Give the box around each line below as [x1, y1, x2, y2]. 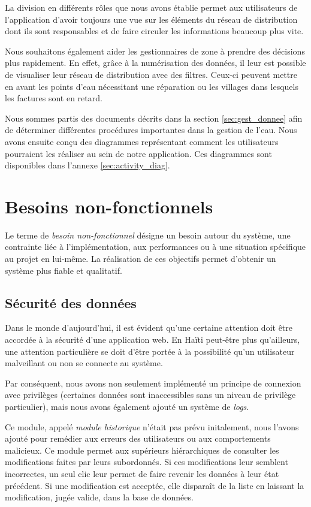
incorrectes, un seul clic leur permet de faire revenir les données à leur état [5, 467, 279, 479]
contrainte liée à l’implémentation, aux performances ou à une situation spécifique [5, 240, 306, 253]
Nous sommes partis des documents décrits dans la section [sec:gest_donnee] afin [5, 111, 303, 124]
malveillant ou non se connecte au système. [5, 357, 163, 369]
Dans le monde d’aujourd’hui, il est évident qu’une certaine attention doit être [5, 321, 293, 334]
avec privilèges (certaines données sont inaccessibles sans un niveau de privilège [5, 388, 296, 401]
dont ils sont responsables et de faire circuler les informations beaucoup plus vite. [5, 25, 304, 37]
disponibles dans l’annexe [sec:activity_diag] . [5, 159, 170, 171]
